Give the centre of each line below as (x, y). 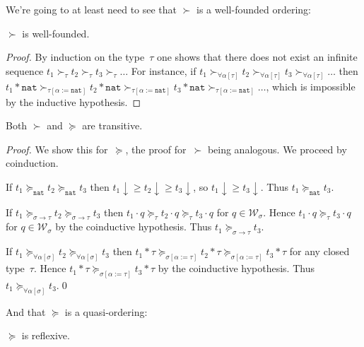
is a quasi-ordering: (106, 311)
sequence (25, 70)
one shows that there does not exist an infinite (257, 57)
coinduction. (32, 163)
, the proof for (156, 149)
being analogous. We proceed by (277, 149)
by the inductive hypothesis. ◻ (74, 101)
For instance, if (164, 70)
